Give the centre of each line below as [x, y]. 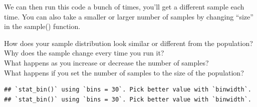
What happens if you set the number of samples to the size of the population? [124, 72]
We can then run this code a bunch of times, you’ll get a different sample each [124, 6]
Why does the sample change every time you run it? [84, 53]
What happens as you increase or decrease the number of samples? [106, 62]
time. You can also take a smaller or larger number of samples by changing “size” [129, 16]
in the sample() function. [42, 26]
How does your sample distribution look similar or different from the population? [128, 43]
